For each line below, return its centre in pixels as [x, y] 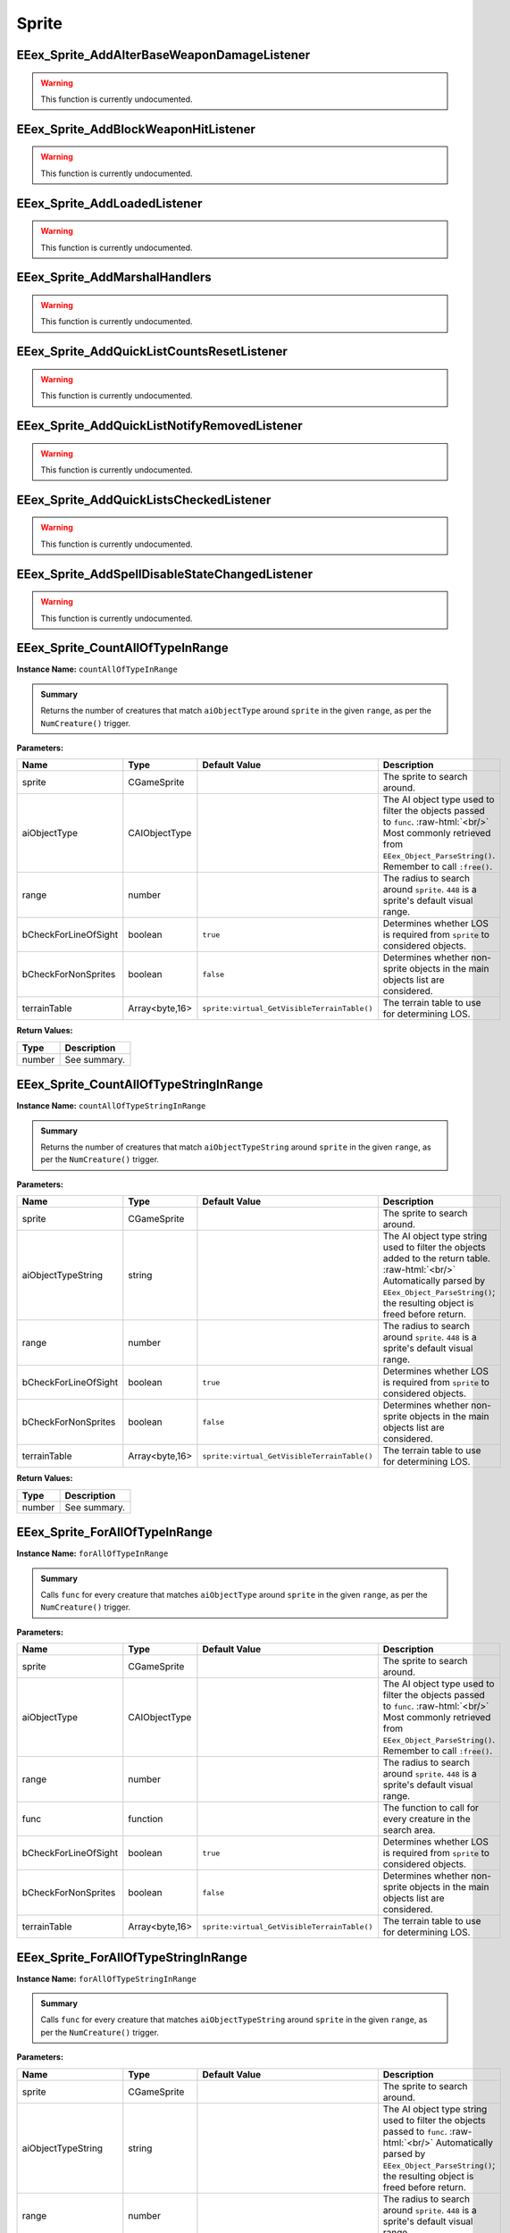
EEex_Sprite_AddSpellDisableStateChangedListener [164, 574]
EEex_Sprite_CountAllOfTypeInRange [122, 648]
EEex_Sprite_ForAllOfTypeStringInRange [132, 1957]
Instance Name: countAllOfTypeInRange [97, 669]
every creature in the [426, 1819]
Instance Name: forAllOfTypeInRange [92, 1553]
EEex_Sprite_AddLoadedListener [109, 203]
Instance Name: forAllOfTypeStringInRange [106, 1978]
